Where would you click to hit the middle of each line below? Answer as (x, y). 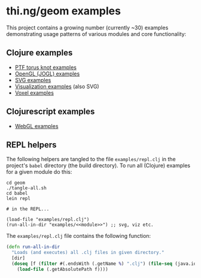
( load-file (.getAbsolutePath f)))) (63, 269)
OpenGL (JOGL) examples (47, 74)
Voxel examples (34, 93)
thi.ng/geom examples (64, 11)
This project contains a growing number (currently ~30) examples (87, 28)
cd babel (17, 194)
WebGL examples (36, 126)
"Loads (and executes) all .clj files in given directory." (88, 253)
